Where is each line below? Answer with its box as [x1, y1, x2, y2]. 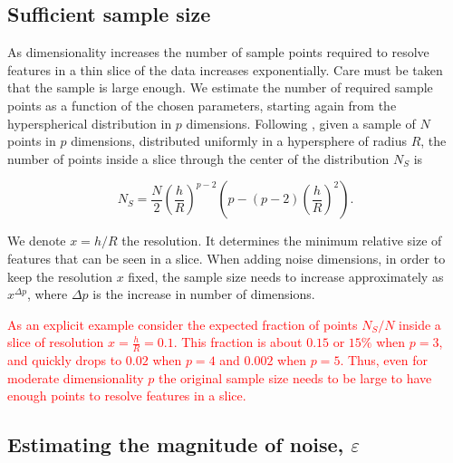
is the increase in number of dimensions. [92, 285, 315, 304]
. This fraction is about [173, 333, 303, 352]
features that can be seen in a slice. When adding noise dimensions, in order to [7, 248, 446, 267]
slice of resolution [7, 333, 104, 352]
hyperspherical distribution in [7, 113, 172, 132]
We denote [7, 231, 66, 250]
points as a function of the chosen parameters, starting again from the [7, 95, 397, 114]
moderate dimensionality [7, 368, 144, 387]
